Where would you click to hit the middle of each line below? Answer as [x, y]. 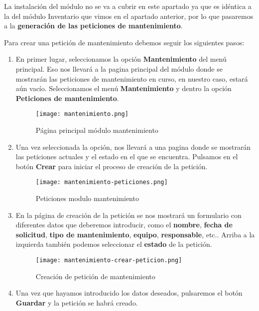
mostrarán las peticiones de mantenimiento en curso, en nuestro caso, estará [132, 78]
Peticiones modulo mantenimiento [87, 198]
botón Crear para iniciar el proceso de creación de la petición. [112, 166]
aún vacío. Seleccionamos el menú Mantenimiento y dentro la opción [124, 88]
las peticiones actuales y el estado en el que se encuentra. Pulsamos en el [127, 156]
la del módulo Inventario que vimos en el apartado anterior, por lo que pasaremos [129, 16]
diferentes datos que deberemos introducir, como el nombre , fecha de [124, 225]
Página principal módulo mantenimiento [97, 130]
